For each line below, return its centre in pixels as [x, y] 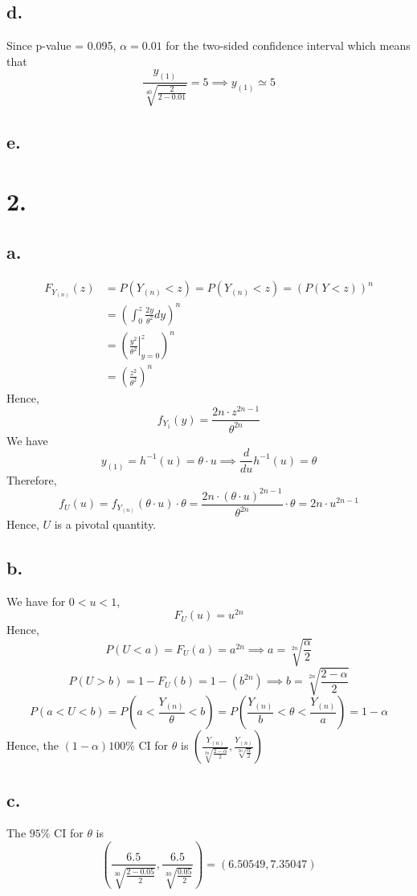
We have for [36, 601]
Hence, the [33, 745]
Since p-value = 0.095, [61, 45]
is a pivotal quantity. [105, 524]
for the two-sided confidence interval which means [288, 45]
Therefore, [32, 479]
